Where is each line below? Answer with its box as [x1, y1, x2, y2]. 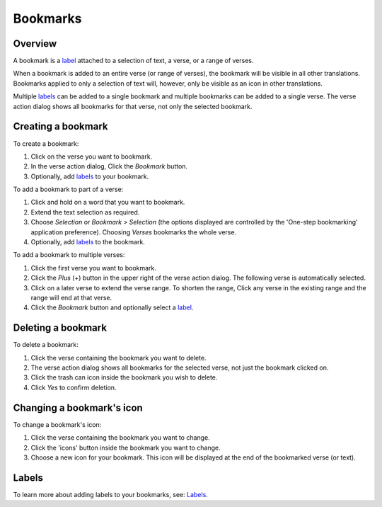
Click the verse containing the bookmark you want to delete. [30, 353, 207, 362]
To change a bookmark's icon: [13, 420, 102, 428]
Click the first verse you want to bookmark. [30, 263, 157, 272]
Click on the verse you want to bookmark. [30, 152, 153, 161]
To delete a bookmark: [13, 341, 79, 349]
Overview [13, 38, 57, 50]
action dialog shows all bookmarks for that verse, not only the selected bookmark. [13, 102, 253, 110]
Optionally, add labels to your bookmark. [30, 172, 149, 181]
